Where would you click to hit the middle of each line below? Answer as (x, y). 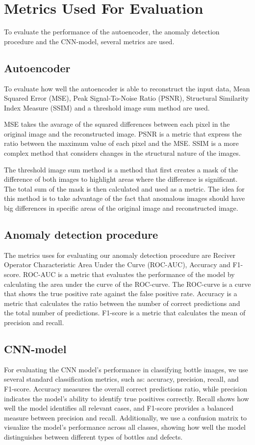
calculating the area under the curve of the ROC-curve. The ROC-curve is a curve (127, 284)
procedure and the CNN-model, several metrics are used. (89, 41)
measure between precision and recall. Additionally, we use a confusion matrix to (126, 417)
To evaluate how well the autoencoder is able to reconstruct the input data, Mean (127, 88)
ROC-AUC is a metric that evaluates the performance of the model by (129, 274)
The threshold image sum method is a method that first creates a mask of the (121, 169)
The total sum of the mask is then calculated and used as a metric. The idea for (124, 188)
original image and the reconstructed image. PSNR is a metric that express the (123, 133)
